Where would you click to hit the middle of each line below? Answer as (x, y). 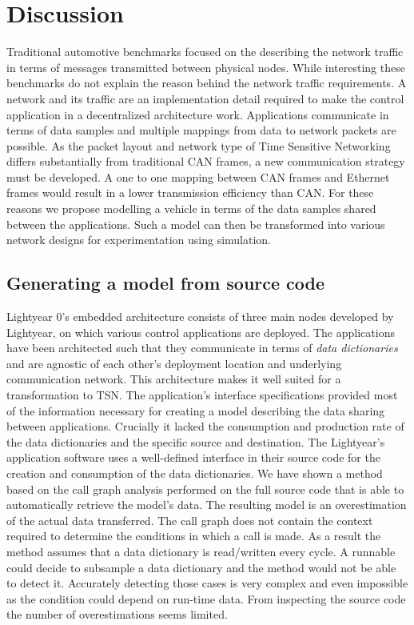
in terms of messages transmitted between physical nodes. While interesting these (206, 67)
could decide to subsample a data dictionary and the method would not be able (201, 567)
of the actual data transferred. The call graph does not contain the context (190, 520)
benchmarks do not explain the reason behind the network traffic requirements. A (207, 83)
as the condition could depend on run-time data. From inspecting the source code (206, 598)
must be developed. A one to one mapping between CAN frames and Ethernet (198, 176)
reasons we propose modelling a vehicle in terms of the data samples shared (191, 208)
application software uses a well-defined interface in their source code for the (193, 457)
